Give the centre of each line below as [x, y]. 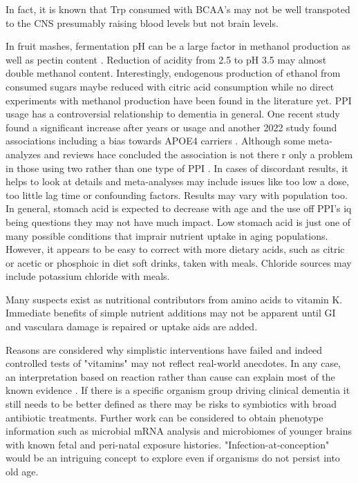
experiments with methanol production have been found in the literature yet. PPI [179, 100]
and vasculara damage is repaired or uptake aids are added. [132, 326]
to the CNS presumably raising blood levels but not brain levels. [142, 22]
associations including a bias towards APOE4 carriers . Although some [156, 141]
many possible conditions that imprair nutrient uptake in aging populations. [167, 235]
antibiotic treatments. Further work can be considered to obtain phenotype [164, 417]
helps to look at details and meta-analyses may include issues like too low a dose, [178, 181]
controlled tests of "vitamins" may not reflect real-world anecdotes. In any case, [173, 363]
